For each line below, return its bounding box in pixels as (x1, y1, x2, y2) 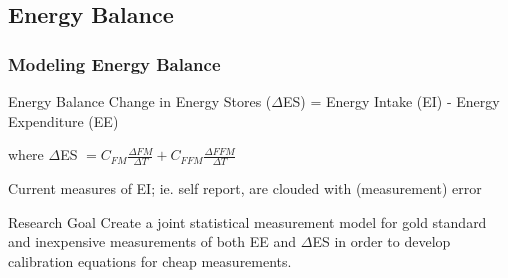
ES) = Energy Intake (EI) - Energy (282, 91, 500, 111)
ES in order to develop (312, 231, 451, 252)
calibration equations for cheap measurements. (8, 250, 292, 271)
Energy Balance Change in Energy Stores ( (8, 91, 272, 111)
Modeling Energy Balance (8, 51, 221, 76)
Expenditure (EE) (8, 110, 119, 131)
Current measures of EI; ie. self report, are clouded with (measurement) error (8, 178, 482, 199)
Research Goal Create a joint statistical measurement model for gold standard (8, 211, 487, 232)
